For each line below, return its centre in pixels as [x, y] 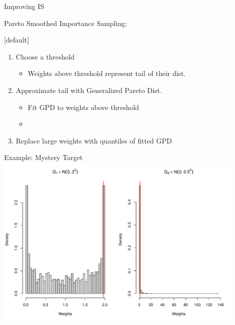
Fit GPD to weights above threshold [83, 107]
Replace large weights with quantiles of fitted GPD [94, 140]
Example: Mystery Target [43, 157]
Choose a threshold [45, 56]
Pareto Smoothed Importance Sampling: [66, 23]
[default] [17, 40]
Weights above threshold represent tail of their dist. [107, 73]
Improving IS [24, 6]
